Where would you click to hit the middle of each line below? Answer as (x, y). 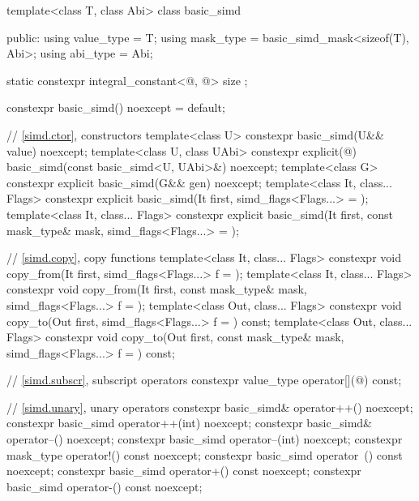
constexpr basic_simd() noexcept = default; (116, 107)
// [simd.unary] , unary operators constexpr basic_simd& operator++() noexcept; (210, 407)
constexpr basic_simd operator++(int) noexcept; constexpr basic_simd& (189, 423)
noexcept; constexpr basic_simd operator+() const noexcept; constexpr (184, 471)
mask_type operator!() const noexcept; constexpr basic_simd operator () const (205, 454)
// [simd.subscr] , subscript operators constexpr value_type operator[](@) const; (204, 380)
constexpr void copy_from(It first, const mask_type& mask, (157, 289)
